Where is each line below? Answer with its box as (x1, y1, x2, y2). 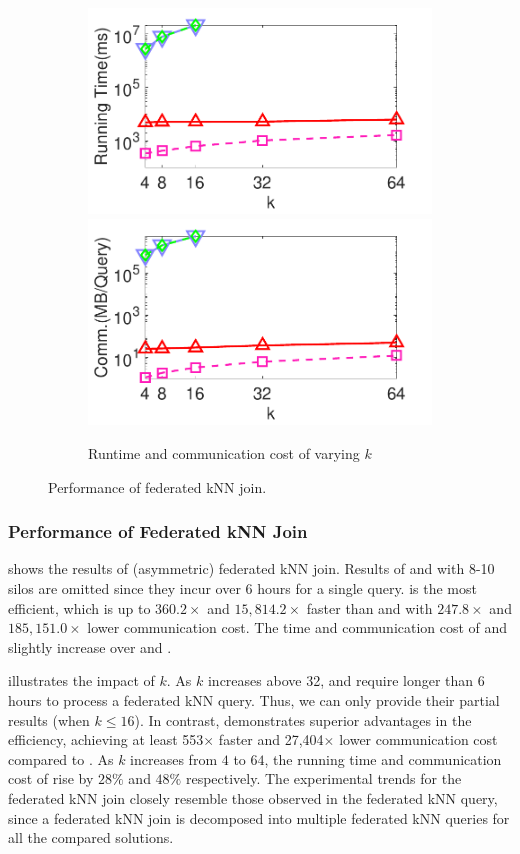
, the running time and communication (264, 748, 502, 769)
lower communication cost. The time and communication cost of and (87, 617, 508, 638)
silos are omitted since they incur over (8, 577, 241, 598)
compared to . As (8, 748, 114, 769)
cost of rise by (8, 768, 94, 789)
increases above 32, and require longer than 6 (207, 670, 485, 691)
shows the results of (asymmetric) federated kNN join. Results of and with (8, 558, 465, 579)
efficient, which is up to (8, 597, 151, 618)
